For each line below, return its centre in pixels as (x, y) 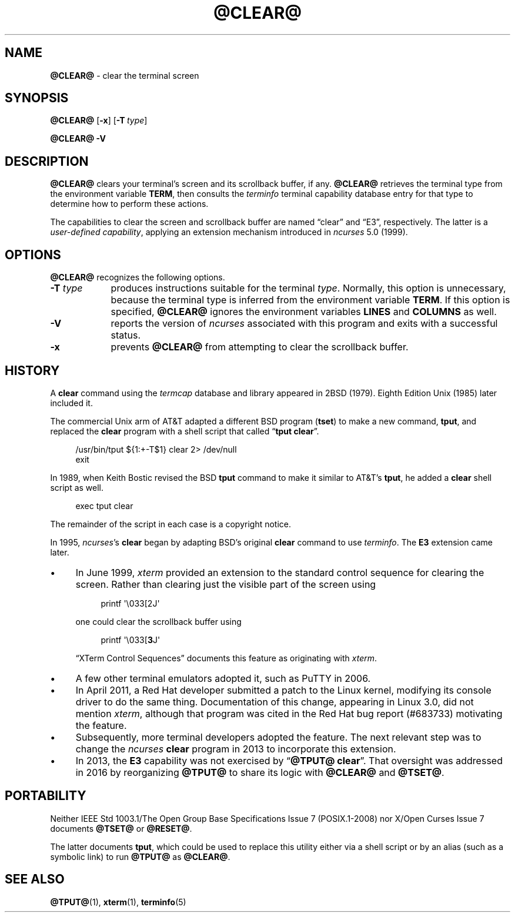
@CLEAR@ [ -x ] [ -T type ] (99, 121)
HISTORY (32, 370)
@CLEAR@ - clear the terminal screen (125, 75)
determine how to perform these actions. (129, 204)
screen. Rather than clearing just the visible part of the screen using (226, 584)
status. (126, 335)
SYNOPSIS (37, 98)
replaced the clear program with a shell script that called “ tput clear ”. (185, 431)
